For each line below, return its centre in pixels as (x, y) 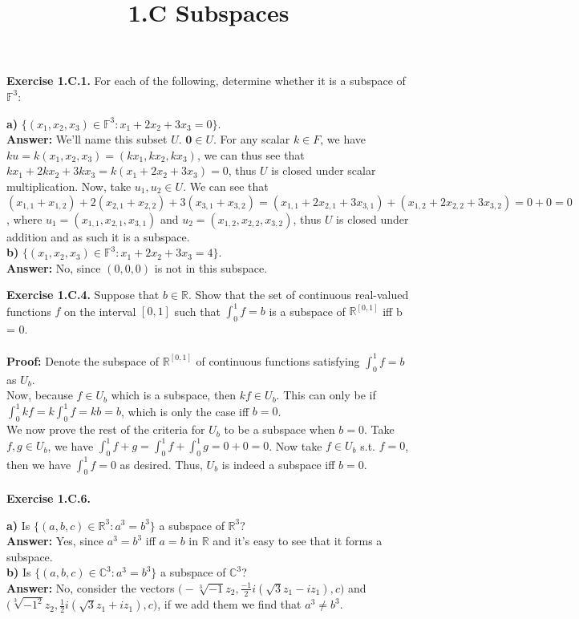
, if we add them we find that (229, 604)
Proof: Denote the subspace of (83, 360)
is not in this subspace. (211, 267)
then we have (39, 464)
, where (24, 218)
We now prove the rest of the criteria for (106, 429)
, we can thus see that (251, 154)
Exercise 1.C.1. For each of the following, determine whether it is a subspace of (206, 81)
